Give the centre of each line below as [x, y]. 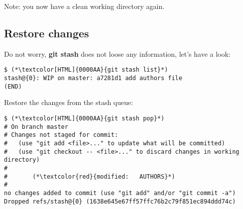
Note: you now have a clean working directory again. [84, 6]
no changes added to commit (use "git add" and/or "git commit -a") [120, 193]
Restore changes [47, 33]
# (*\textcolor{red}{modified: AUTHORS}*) [90, 176]
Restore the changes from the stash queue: [69, 102]
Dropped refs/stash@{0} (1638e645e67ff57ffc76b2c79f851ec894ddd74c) [120, 201]
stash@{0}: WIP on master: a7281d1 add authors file [93, 78]
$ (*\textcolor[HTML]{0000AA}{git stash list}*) [86, 70]
